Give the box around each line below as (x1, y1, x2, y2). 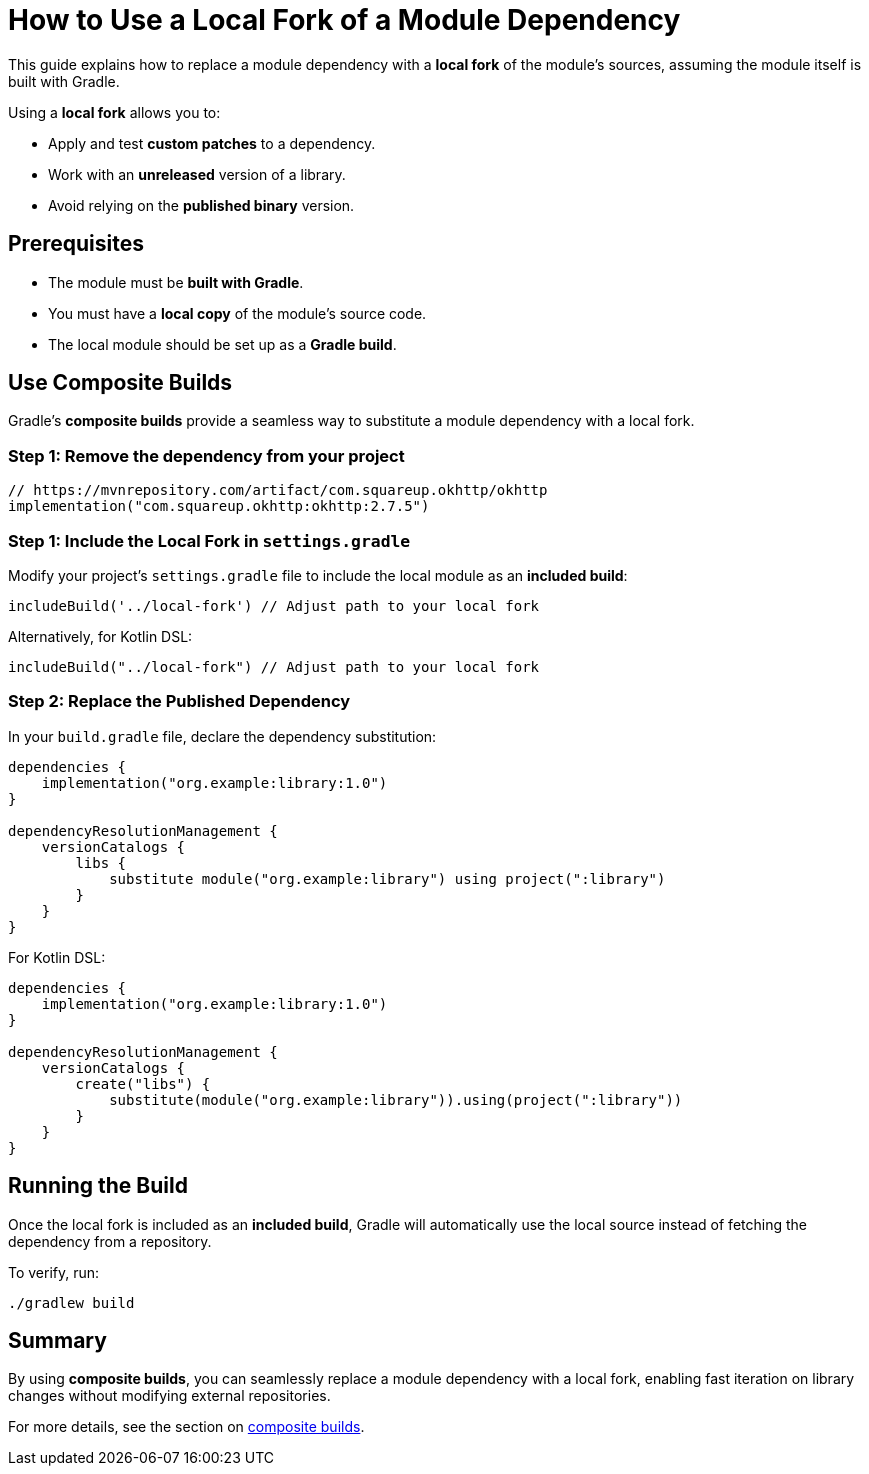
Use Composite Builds (8, 370, 233, 396)
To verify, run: (8, 1263, 100, 1281)
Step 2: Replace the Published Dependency (8, 691, 351, 712)
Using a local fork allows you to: (8, 103, 221, 121)
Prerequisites (8, 231, 144, 257)
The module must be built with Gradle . (48, 273, 304, 291)
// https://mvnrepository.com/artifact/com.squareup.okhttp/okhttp (8, 482, 548, 499)
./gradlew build (8, 1294, 135, 1311)
